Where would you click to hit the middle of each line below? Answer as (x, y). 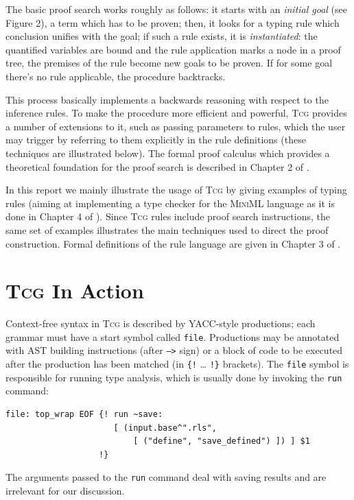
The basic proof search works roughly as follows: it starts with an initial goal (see (177, 9)
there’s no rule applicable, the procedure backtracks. (116, 76)
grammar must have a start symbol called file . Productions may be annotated (173, 336)
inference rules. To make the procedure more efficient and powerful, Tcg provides (176, 113)
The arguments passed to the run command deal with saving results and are (166, 477)
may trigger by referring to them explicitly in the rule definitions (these (156, 140)
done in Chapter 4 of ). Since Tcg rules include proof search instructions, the (168, 216)
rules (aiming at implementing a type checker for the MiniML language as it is (170, 203)
